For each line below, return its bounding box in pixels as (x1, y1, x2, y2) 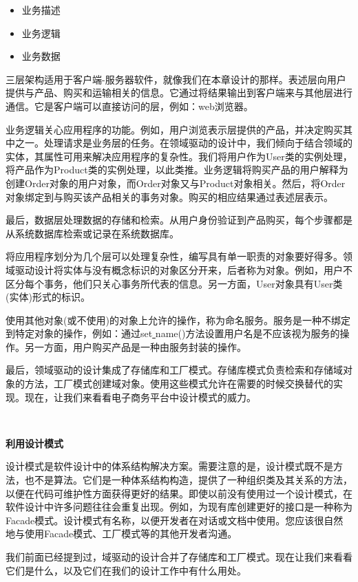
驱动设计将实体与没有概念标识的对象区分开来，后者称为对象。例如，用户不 (14, 262, 352, 277)
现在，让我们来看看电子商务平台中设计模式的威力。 (24, 389, 256, 404)
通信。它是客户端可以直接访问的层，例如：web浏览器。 (6, 98, 253, 113)
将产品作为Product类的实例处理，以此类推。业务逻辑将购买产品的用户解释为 (6, 162, 348, 177)
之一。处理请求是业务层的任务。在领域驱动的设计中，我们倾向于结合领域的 (14, 136, 352, 150)
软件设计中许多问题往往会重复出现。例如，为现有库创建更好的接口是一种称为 (6, 499, 352, 514)
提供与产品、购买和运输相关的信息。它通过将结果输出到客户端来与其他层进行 (6, 85, 352, 100)
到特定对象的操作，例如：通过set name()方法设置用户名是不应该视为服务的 (6, 326, 340, 341)
